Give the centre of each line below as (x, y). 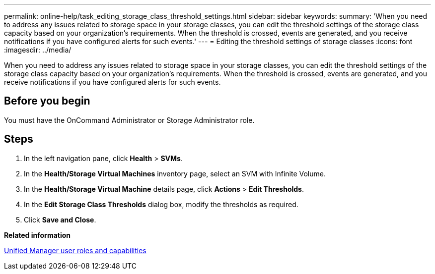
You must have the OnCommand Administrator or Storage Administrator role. (129, 120)
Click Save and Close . (60, 219)
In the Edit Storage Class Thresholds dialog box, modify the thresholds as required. (161, 204)
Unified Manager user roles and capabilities (75, 250)
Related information (37, 235)
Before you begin (47, 101)
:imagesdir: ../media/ (38, 50)
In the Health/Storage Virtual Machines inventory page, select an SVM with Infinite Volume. (175, 173)
